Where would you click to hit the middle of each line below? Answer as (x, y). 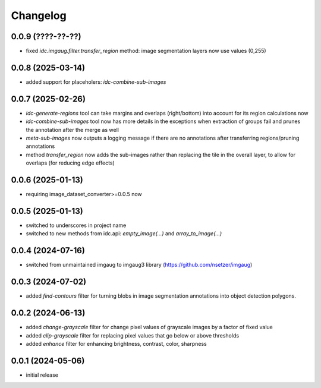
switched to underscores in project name (76, 225)
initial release (42, 375)
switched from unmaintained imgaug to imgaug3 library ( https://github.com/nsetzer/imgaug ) (139, 265)
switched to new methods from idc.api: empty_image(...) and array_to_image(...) (124, 234)
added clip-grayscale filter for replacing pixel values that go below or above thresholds (133, 335)
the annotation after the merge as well (72, 130)
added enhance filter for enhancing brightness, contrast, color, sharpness (117, 343)
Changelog (39, 15)
